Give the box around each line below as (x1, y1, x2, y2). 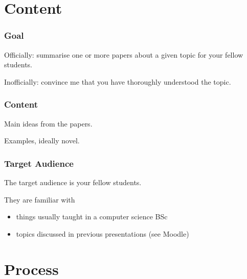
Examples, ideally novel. (4, 135, 80, 146)
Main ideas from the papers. (4, 118, 93, 129)
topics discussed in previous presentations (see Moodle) (16, 228, 189, 239)
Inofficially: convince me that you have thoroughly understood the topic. (4, 76, 231, 87)
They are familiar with (4, 194, 75, 205)
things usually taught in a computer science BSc (16, 211, 168, 222)
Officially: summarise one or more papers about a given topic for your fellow (4, 49, 243, 60)
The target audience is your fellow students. (4, 177, 142, 187)
